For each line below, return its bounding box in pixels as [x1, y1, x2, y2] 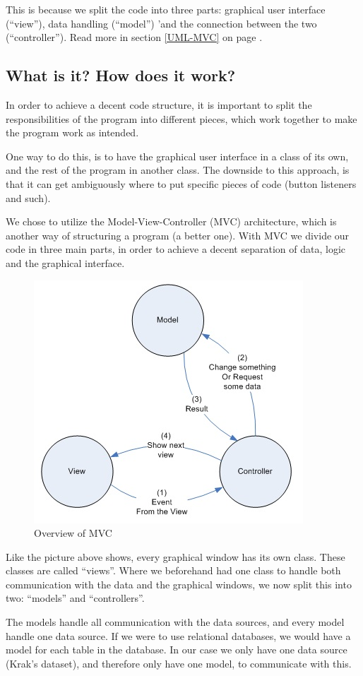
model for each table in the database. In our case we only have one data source [6, 642, 347, 657]
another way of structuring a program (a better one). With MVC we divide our [6, 227, 350, 242]
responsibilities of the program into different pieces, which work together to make [6, 111, 357, 126]
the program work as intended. [6, 125, 139, 140]
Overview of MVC [34, 526, 112, 540]
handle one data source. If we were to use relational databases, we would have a [6, 628, 351, 643]
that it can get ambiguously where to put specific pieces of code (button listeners [6, 176, 357, 191]
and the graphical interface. [6, 255, 125, 270]
